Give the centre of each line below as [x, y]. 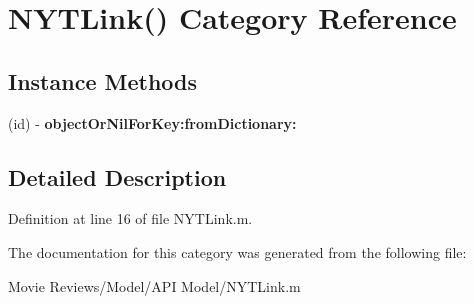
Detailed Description [117, 176]
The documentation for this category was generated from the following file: [237, 251]
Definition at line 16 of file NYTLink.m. [130, 218]
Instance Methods [102, 80]
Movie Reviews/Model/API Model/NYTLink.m [154, 285]
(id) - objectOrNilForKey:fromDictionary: [152, 122]
